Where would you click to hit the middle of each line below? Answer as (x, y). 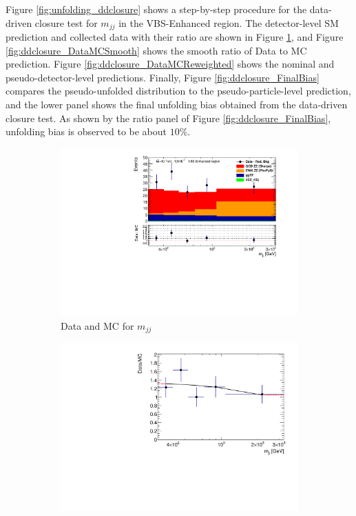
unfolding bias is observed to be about (86, 131)
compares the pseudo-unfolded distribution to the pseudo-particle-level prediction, (178, 91)
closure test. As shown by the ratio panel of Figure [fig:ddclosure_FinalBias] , (168, 118)
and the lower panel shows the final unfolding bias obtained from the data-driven (177, 105)
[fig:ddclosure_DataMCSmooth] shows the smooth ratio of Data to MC (156, 50)
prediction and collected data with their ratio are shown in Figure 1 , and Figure (175, 37)
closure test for (66, 22)
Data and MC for (97, 325)
